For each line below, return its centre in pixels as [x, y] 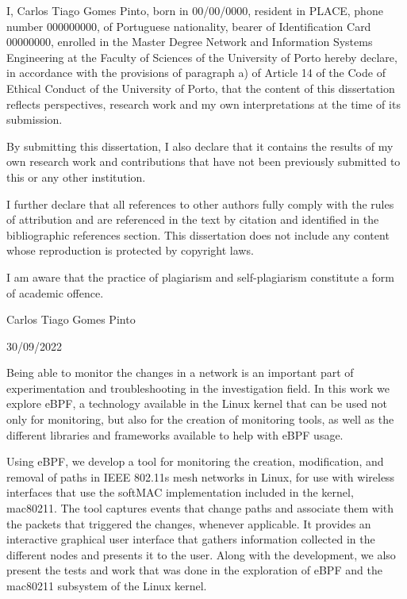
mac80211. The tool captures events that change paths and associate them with [200, 508]
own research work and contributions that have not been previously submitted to [203, 161]
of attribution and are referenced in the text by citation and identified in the [193, 219]
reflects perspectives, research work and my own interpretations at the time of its [203, 104]
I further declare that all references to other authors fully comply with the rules [200, 204]
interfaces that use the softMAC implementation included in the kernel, [180, 492]
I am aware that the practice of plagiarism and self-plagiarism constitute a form [200, 276]
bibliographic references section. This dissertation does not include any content [198, 234]
